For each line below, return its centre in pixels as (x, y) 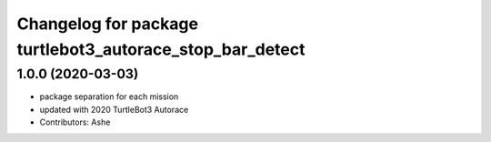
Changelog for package (108, 24)
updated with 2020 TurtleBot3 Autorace (114, 109)
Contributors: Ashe (75, 122)
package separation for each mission (109, 96)
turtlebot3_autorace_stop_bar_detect (161, 49)
